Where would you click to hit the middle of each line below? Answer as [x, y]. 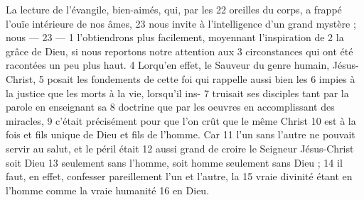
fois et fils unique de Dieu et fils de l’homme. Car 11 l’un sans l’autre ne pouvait [181, 134]
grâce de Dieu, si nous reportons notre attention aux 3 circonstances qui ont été [180, 51]
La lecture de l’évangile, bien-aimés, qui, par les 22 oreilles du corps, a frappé [174, 9]
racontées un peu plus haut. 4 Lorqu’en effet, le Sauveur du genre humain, [168, 65]
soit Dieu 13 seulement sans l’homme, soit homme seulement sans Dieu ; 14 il [174, 162]
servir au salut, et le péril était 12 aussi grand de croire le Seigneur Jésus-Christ [180, 148]
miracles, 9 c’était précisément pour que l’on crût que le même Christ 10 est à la [181, 120]
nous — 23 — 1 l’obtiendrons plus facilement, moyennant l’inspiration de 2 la [175, 37]
